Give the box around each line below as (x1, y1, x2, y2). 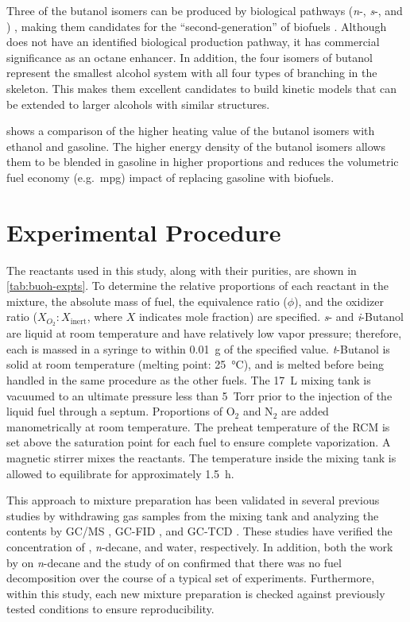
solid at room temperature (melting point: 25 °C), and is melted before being (6, 356, 384, 373)
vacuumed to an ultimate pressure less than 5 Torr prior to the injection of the (6, 387, 393, 404)
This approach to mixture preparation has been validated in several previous (6, 492, 380, 508)
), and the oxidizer (294, 292, 384, 309)
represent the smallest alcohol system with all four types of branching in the (6, 64, 377, 81)
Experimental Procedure (6, 215, 281, 248)
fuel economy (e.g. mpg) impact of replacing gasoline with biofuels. (6, 168, 335, 185)
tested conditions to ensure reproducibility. (6, 601, 215, 617)
